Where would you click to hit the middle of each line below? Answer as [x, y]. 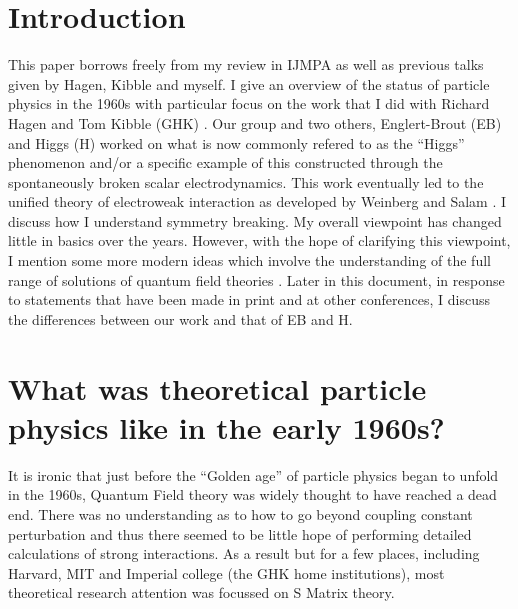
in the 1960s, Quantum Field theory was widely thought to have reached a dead [252, 494]
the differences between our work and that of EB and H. [180, 318]
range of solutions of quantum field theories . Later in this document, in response [256, 279]
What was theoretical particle [217, 387]
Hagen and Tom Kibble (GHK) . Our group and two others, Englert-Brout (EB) [255, 122]
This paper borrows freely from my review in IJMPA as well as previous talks [246, 64]
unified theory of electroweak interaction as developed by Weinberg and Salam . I [257, 201]
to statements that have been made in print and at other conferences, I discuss [249, 299]
